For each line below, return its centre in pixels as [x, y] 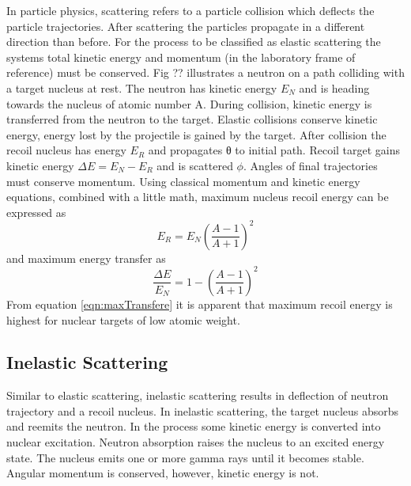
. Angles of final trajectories [310, 165]
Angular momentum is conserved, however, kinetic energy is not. [163, 473]
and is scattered [195, 165]
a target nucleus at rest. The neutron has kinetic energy [142, 87]
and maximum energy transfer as [86, 258]
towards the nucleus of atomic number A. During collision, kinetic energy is [189, 103]
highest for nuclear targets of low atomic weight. [123, 319]
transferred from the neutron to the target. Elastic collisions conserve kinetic [192, 119]
